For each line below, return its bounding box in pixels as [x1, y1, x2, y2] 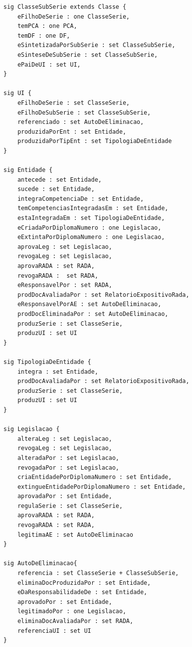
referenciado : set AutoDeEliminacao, [17, 119, 144, 126]
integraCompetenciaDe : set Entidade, [17, 195, 144, 202]
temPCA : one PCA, [17, 23, 77, 30]
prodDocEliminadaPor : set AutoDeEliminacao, [17, 311, 168, 317]
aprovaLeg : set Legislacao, [17, 243, 112, 250]
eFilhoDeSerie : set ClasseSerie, [17, 99, 130, 106]
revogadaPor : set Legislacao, [17, 464, 120, 471]
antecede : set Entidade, [17, 176, 102, 183]
